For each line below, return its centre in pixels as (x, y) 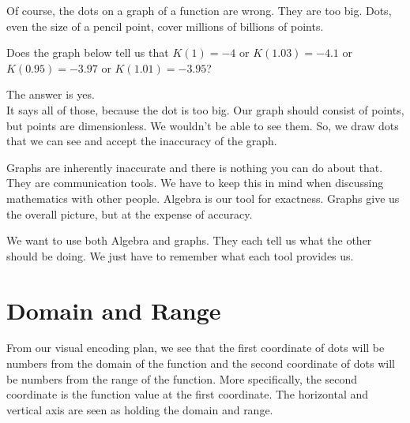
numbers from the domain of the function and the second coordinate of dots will (201, 363)
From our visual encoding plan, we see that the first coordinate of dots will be (196, 348)
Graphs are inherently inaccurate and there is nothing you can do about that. (195, 167)
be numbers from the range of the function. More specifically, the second (182, 378)
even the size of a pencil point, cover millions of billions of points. (165, 26)
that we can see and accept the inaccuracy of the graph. (142, 141)
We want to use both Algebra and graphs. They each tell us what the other (189, 240)
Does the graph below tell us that (88, 52)
